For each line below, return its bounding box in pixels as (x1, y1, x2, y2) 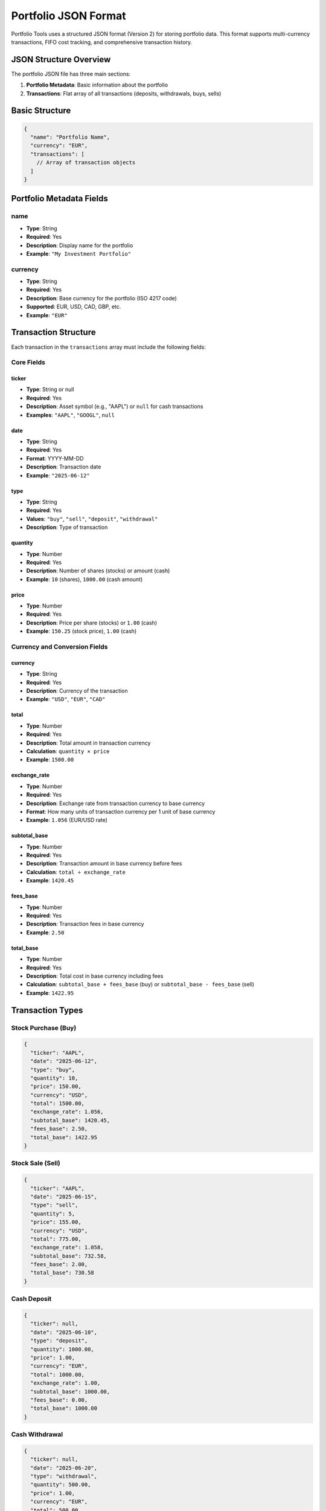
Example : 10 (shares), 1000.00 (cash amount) (26, 575, 143, 583)
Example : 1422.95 (26, 989, 74, 997)
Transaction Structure (11, 327, 96, 338)
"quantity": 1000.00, (30, 1345, 95, 1353)
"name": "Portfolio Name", (30, 134, 110, 141)
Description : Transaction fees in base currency (26, 921, 144, 928)
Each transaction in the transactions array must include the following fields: (11, 343, 206, 351)
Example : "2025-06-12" (26, 471, 90, 479)
